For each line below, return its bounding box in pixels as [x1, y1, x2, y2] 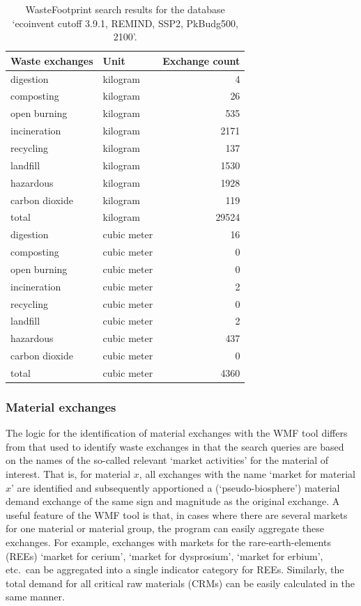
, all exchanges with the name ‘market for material [139, 467, 355, 481]
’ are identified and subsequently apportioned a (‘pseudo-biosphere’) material [11, 480, 340, 495]
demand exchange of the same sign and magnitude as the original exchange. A [6, 494, 340, 508]
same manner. [6, 589, 65, 604]
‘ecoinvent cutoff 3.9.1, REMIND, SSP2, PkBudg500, [12, 15, 238, 30]
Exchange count [162, 53, 240, 68]
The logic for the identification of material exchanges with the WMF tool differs [6, 426, 348, 440]
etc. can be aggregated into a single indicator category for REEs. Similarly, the [6, 562, 344, 577]
